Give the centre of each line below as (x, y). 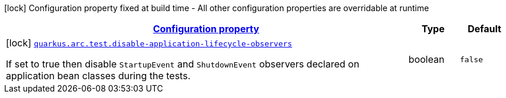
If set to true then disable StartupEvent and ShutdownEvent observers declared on (183, 64)
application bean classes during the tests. (98, 76)
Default (484, 29)
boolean (426, 59)
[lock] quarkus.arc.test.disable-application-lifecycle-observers (149, 43)
